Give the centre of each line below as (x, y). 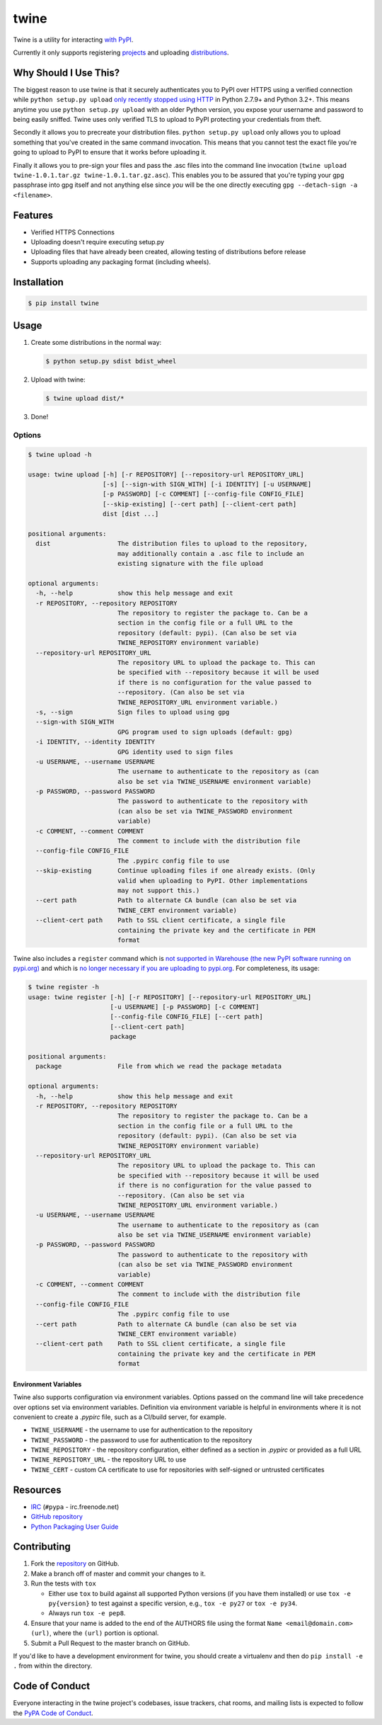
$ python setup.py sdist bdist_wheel (111, 361)
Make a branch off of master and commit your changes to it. (118, 1573)
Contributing (42, 1547)
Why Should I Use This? (66, 73)
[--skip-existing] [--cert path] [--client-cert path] (200, 504)
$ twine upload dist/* (85, 399)
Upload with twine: (58, 380)
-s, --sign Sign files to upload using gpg (133, 712)
